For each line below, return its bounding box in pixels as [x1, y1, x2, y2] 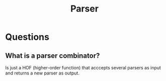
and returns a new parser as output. [5, 70, 79, 76]
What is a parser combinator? [5, 51, 100, 60]
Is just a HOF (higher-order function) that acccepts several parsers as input [5, 65, 161, 70]
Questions [5, 31, 49, 43]
